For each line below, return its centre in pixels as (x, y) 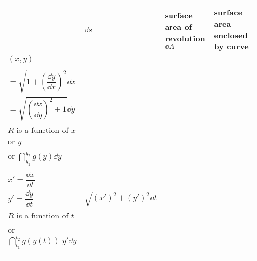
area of (178, 26)
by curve (231, 46)
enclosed (231, 35)
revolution (185, 38)
